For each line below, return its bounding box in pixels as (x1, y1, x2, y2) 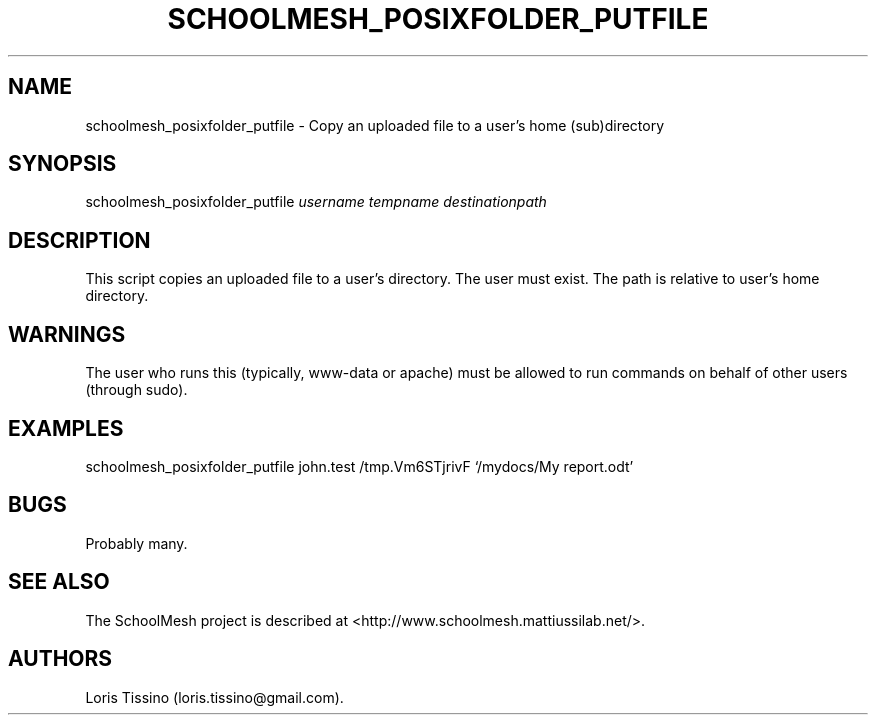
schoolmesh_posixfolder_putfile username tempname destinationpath (85, 193, 547, 211)
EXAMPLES (8, 415, 124, 441)
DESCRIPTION (8, 227, 151, 253)
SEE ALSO (8, 569, 110, 595)
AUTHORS (8, 646, 113, 672)
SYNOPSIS (8, 151, 117, 177)
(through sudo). (85, 381, 188, 399)
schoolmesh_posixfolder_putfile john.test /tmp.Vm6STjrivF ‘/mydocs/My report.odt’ (85, 457, 634, 475)
